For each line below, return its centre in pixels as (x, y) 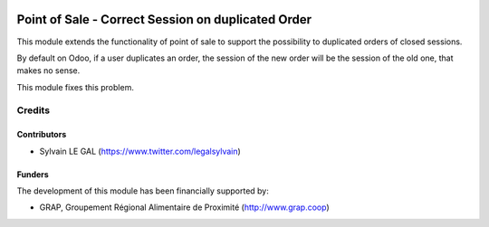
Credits (33, 110)
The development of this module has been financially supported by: (143, 191)
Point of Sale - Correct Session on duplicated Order (164, 19)
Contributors (42, 135)
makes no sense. (48, 71)
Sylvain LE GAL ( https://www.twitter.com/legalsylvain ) (140, 151)
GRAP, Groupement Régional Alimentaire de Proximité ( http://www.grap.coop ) (184, 207)
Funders (33, 174)
